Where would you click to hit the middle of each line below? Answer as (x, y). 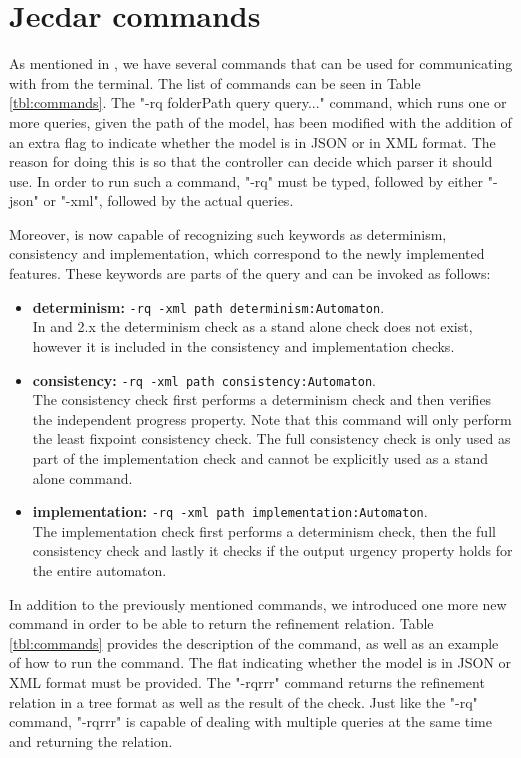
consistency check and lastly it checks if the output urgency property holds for (272, 550)
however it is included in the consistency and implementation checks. (243, 345)
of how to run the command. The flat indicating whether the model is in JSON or (260, 662)
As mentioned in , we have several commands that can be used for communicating (261, 63)
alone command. (82, 477)
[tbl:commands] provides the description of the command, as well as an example (254, 642)
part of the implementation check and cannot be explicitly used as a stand (260, 457)
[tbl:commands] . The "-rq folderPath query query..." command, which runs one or (258, 102)
